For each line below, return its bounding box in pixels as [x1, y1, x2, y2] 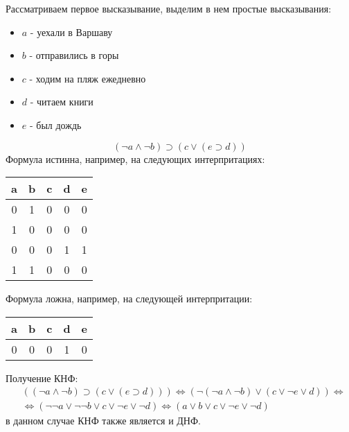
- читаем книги [30, 94, 93, 109]
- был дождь [29, 117, 82, 132]
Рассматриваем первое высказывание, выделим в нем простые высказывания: [6, 1, 332, 15]
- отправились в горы [29, 48, 119, 62]
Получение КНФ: [6, 370, 78, 385]
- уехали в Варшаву [30, 24, 113, 39]
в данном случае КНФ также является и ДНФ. [6, 413, 201, 428]
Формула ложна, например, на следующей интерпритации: [6, 291, 253, 306]
